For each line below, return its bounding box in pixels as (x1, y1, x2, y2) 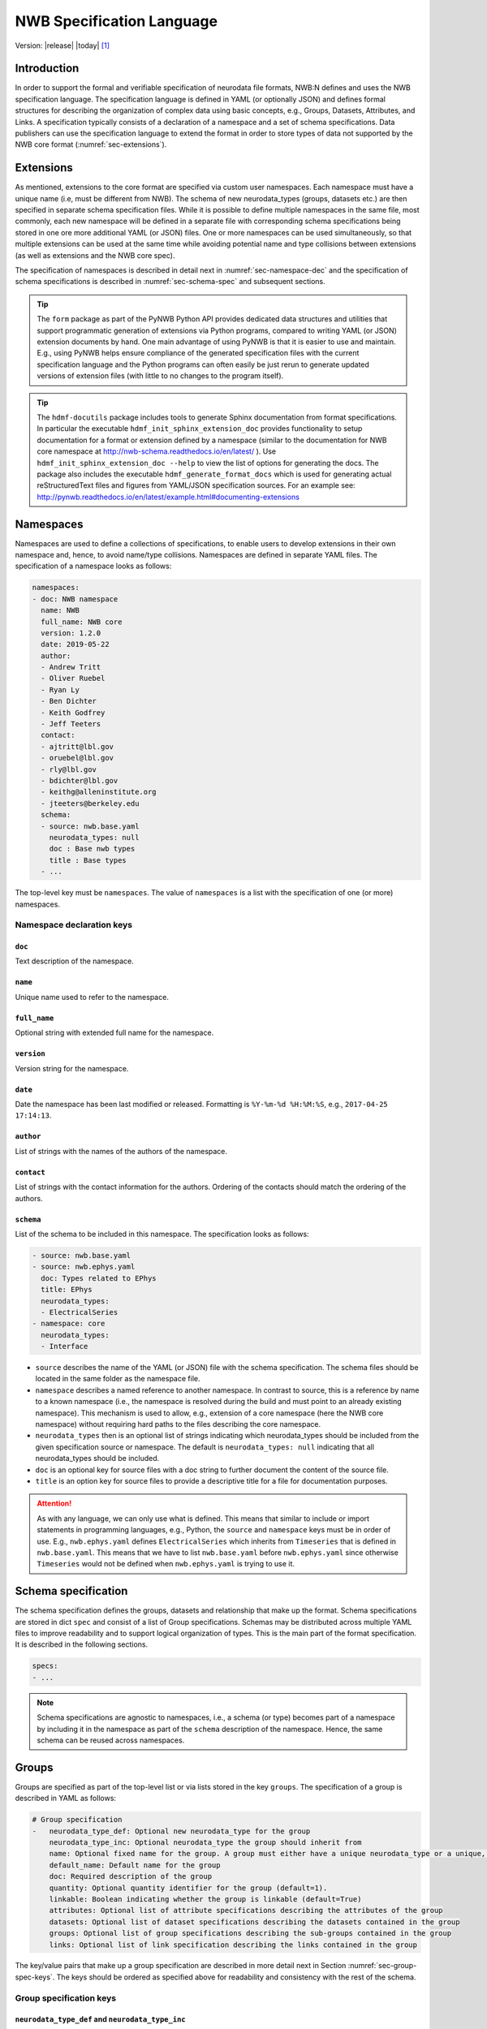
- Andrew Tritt (41, 662, 101, 672)
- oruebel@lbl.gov (41, 753, 114, 763)
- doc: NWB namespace (32, 594, 119, 604)
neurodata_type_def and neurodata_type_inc (15, 2014, 186, 2024)
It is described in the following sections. (15, 1639, 149, 1649)
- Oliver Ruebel (41, 674, 106, 683)
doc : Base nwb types (49, 844, 136, 854)
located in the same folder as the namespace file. (35, 1374, 200, 1384)
